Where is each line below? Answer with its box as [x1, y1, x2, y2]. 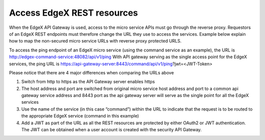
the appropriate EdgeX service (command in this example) [21, 113, 139, 119]
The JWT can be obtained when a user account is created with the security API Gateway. [21, 127, 202, 133]
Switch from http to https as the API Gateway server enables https [21, 79, 155, 85]
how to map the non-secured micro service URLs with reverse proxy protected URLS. [9, 38, 182, 44]
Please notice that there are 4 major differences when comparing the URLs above [9, 70, 174, 75]
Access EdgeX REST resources [9, 7, 138, 18]
